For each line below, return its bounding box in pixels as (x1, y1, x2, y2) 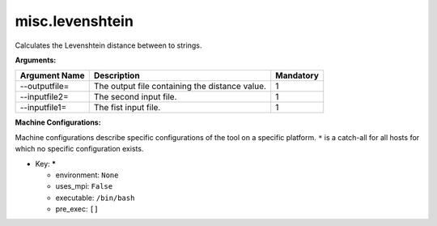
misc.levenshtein (15, 12, 134, 30)
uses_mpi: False (55, 181, 113, 191)
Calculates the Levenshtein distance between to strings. (15, 41, 202, 50)
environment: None (55, 170, 119, 180)
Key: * (35, 159, 57, 168)
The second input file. (93, 92, 177, 103)
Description (93, 70, 141, 81)
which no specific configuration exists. (15, 144, 144, 154)
